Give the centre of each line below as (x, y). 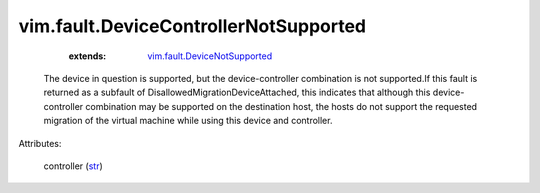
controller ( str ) (73, 166)
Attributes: (40, 143)
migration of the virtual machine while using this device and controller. (188, 121)
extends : (87, 56)
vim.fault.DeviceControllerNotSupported (192, 26)
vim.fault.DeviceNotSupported (210, 56)
